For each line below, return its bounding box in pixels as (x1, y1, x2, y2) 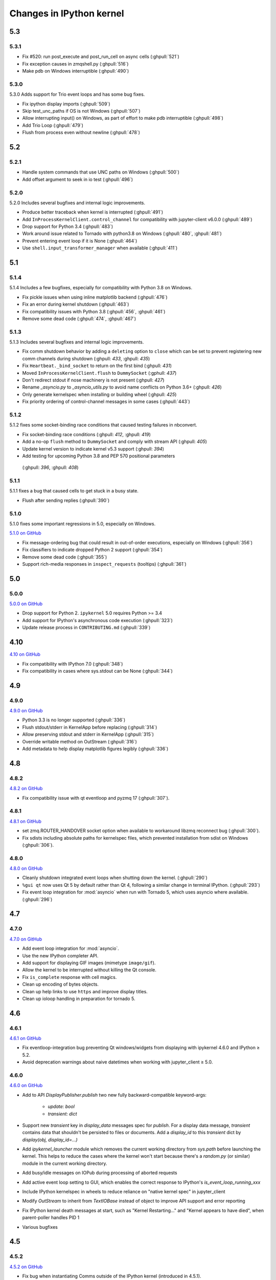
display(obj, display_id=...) (22, 1137, 78, 1143)
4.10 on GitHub (9, 651, 41, 657)
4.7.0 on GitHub (9, 936, 42, 942)
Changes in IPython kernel (9, 8, 125, 19)
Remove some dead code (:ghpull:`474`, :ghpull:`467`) (22, 315, 136, 322)
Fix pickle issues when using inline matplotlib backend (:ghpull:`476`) (22, 294, 168, 300)
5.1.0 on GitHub (9, 530, 42, 536)
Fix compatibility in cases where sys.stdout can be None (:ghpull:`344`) (22, 668, 173, 674)
